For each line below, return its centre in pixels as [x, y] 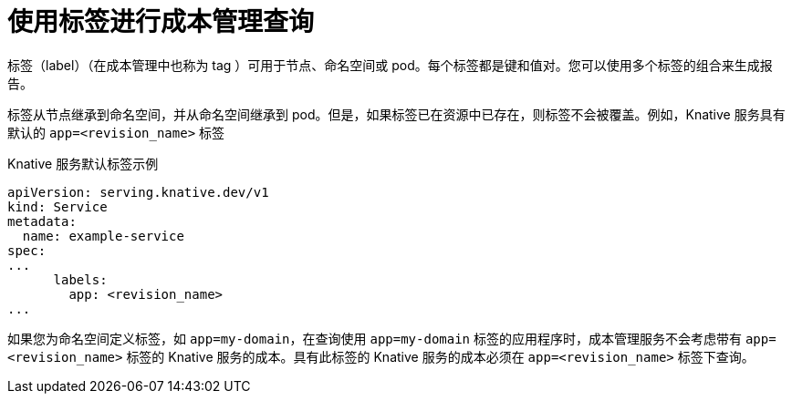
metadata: [42, 221]
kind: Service [57, 206]
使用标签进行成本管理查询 [161, 22]
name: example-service [103, 236]
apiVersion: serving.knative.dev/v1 [138, 192]
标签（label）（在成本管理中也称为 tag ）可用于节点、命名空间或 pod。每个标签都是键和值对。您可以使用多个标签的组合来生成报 [390, 65]
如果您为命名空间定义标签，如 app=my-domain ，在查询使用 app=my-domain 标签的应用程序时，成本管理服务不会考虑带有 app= [392, 338]
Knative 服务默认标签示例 [83, 163]
